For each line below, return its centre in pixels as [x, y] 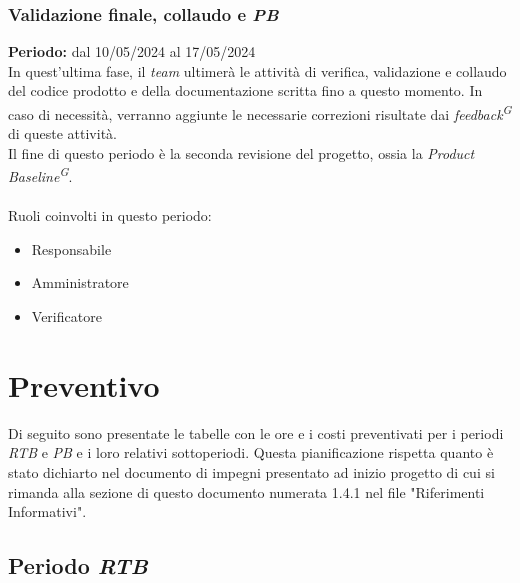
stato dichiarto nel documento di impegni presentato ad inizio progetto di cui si [251, 471]
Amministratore [80, 282]
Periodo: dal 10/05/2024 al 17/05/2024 [132, 51]
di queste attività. [62, 133]
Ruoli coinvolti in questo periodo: [110, 215]
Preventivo [84, 384]
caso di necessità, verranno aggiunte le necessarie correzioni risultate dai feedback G [260, 112]
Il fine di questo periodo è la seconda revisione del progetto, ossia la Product [241, 152]
